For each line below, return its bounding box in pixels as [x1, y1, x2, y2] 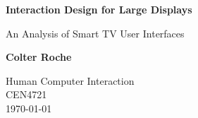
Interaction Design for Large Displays [6, 2, 192, 16]
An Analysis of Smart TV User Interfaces [6, 25, 185, 40]
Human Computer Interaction [6, 73, 135, 88]
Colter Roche [6, 49, 72, 64]
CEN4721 [6, 87, 47, 102]
